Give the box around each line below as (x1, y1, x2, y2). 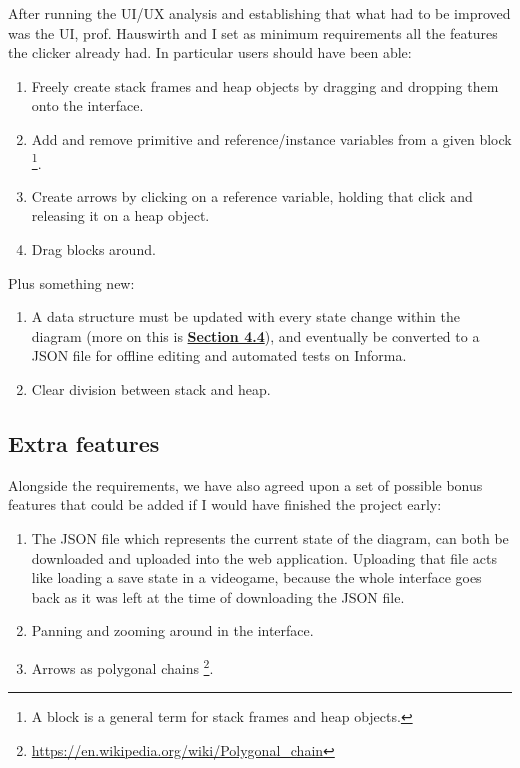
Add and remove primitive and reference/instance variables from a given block (31, 128, 512, 149)
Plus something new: (8, 272, 135, 293)
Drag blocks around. (31, 239, 156, 259)
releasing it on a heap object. (31, 205, 210, 226)
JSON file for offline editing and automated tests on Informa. (31, 345, 407, 366)
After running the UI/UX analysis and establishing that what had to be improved (8, 3, 511, 23)
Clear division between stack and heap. (31, 378, 271, 399)
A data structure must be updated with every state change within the (31, 306, 460, 327)
